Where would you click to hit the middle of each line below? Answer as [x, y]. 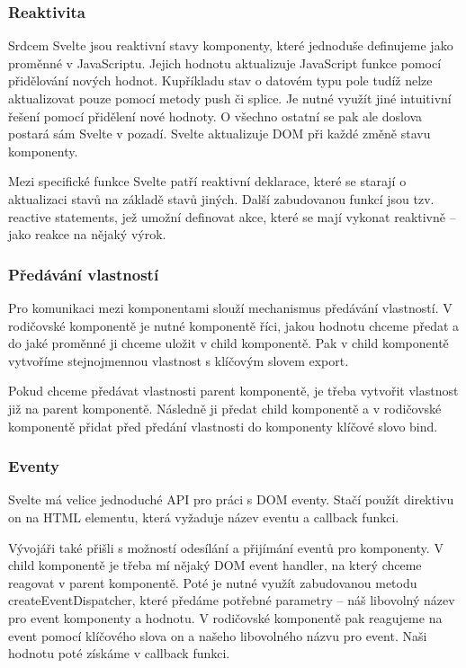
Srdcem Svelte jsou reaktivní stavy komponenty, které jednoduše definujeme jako [231, 45]
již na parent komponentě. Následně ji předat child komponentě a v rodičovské [225, 408]
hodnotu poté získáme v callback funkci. [119, 653]
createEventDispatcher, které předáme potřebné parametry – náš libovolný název [232, 600]
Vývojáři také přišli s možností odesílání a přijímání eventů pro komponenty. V [226, 547]
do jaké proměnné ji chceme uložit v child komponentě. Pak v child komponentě [229, 343]
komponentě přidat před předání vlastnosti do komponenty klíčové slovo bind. [223, 426]
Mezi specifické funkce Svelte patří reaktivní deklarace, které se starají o [207, 181]
